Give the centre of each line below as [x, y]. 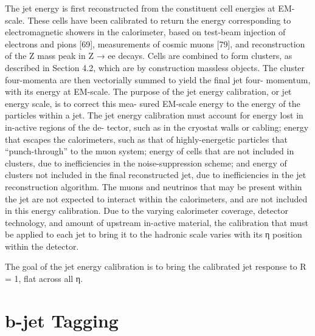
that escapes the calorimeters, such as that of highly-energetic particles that [146, 139]
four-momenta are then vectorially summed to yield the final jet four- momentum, [158, 79]
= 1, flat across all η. [44, 279]
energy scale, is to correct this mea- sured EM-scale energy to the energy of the [153, 103]
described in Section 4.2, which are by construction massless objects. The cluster [155, 67]
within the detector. [42, 246]
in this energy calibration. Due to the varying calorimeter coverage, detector [147, 211]
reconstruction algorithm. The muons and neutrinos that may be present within [154, 186]
